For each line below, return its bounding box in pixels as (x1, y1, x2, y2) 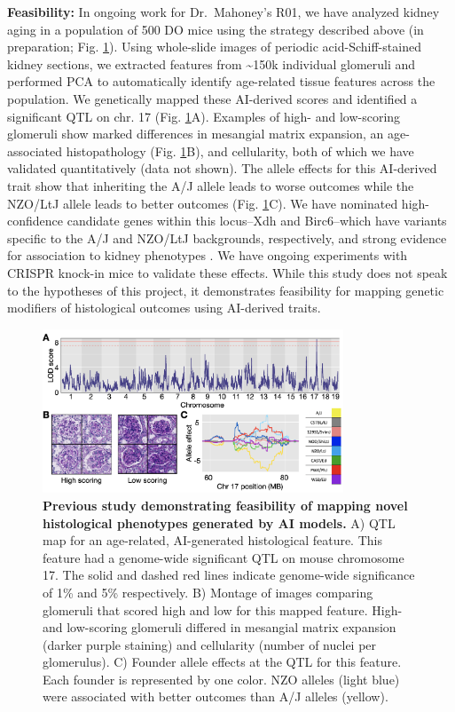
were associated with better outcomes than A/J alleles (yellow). (43, 687, 388, 706)
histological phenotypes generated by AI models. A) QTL (43, 513, 396, 532)
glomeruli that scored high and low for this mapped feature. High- (43, 600, 403, 619)
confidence (7, 211, 63, 230)
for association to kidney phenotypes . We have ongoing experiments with (7, 246, 408, 265)
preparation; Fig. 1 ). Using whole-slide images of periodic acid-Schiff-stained (7, 37, 421, 56)
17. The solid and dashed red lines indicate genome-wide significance (43, 566, 415, 584)
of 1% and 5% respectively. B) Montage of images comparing (43, 582, 373, 601)
